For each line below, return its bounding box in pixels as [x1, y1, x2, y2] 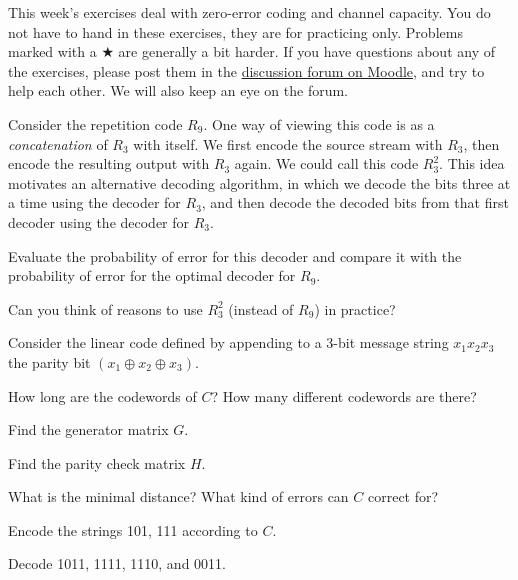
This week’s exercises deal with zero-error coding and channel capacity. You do [8, 2, 491, 22]
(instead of [228, 298, 294, 319]
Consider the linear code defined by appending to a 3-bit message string [8, 332, 449, 353]
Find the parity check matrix [8, 452, 186, 473]
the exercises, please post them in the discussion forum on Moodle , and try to [8, 60, 485, 81]
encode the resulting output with [8, 153, 210, 174]
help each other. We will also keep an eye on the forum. [8, 80, 349, 101]
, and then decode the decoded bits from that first [201, 192, 509, 213]
